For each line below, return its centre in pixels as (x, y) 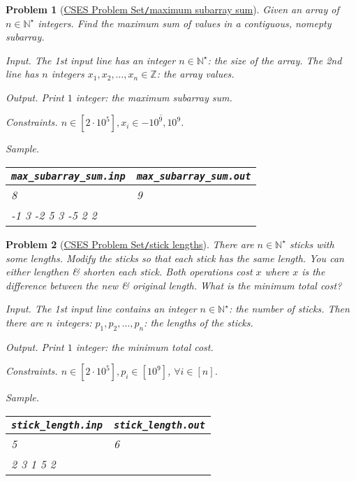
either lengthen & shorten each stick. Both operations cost (129, 272)
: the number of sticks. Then (289, 309)
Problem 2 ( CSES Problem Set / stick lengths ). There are (130, 244)
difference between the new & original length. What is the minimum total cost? (174, 285)
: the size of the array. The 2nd (275, 60)
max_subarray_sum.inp (68, 176)
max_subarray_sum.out (194, 176)
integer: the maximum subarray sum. (154, 98)
